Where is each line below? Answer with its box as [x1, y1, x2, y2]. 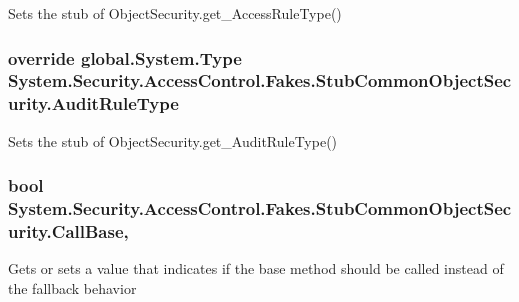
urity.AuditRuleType [8, 91, 179, 116]
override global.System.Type [8, 45, 242, 70]
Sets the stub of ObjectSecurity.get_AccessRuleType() [8, 3, 342, 23]
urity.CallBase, [8, 219, 129, 244]
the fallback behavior [8, 277, 137, 298]
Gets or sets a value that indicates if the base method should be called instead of [8, 258, 504, 279]
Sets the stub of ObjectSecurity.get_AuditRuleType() [8, 130, 338, 151]
